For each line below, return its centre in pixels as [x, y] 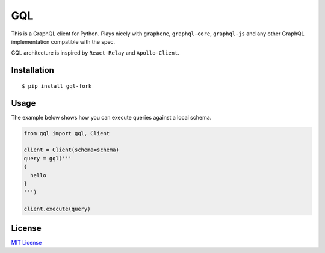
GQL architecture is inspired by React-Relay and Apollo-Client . [95, 53]
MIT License [26, 242]
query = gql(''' [48, 158]
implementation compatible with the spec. [63, 41]
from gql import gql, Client [67, 133]
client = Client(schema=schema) [72, 150]
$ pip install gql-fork [57, 86]
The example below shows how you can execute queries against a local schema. [111, 117]
